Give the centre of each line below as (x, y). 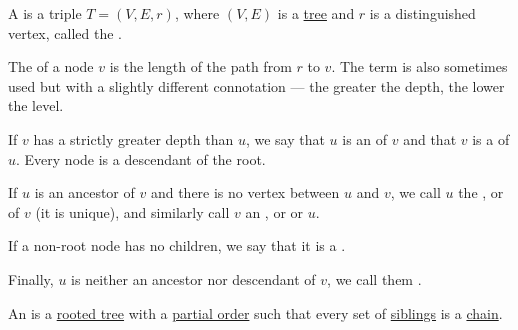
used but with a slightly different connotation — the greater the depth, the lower (256, 85)
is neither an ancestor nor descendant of (193, 278)
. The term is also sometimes (419, 66)
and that (430, 138)
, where (197, 13)
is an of (365, 138)
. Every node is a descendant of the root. (141, 158)
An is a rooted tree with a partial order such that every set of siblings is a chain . (255, 312)
